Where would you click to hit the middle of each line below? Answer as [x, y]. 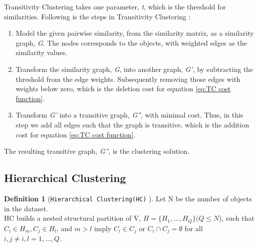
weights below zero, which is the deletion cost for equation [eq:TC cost [123, 89]
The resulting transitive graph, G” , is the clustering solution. [97, 151]
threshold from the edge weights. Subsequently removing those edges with [128, 79]
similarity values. [42, 52]
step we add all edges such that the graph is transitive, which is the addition [132, 124]
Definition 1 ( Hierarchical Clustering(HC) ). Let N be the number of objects [128, 198]
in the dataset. [26, 208]
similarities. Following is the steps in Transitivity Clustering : [97, 16]
